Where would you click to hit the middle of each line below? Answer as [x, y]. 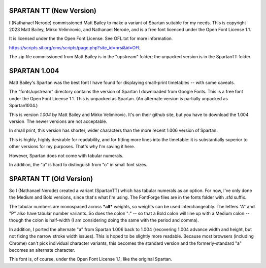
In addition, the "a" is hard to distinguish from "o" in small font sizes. [78, 164]
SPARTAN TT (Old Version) [51, 178]
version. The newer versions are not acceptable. [58, 121]
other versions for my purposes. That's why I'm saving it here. [72, 147]
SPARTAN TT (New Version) [53, 11]
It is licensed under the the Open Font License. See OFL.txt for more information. [91, 38]
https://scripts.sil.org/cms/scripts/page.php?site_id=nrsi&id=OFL [75, 47]
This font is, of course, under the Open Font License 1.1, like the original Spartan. [91, 259]
